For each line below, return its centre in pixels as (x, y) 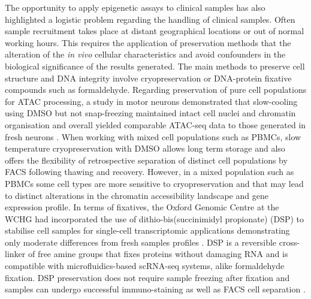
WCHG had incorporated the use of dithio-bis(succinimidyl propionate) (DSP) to (155, 218)
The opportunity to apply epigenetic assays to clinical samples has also (135, 7)
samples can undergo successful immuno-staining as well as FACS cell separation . (155, 289)
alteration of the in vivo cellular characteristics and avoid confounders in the (145, 54)
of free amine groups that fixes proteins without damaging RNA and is (158, 254)
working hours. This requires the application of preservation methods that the (148, 42)
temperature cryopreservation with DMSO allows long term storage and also (145, 148)
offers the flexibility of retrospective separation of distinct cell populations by (146, 160)
